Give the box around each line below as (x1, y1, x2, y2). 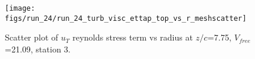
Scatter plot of (5, 31, 58, 44)
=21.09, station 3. (5, 42, 71, 55)
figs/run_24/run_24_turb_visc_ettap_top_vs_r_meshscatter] (5, 14, 247, 23)
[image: (5, 4, 36, 13)
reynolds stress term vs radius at (72, 31, 193, 44)
